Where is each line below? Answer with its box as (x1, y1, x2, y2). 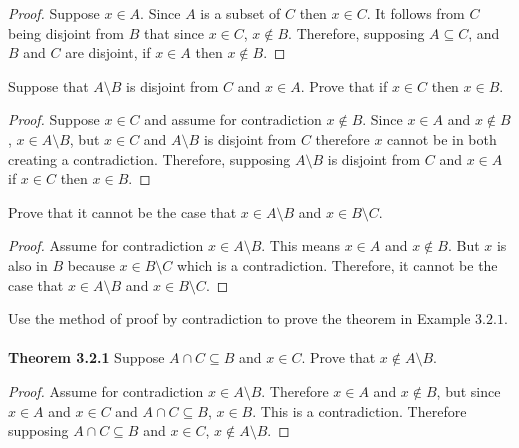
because (67, 254, 115, 275)
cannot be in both (387, 128, 497, 149)
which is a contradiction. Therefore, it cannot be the (176, 254, 498, 275)
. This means (261, 235, 341, 256)
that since (144, 22, 204, 43)
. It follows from (366, 3, 465, 23)
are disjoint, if (65, 42, 151, 63)
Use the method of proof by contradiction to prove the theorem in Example (8, 308, 471, 329)
